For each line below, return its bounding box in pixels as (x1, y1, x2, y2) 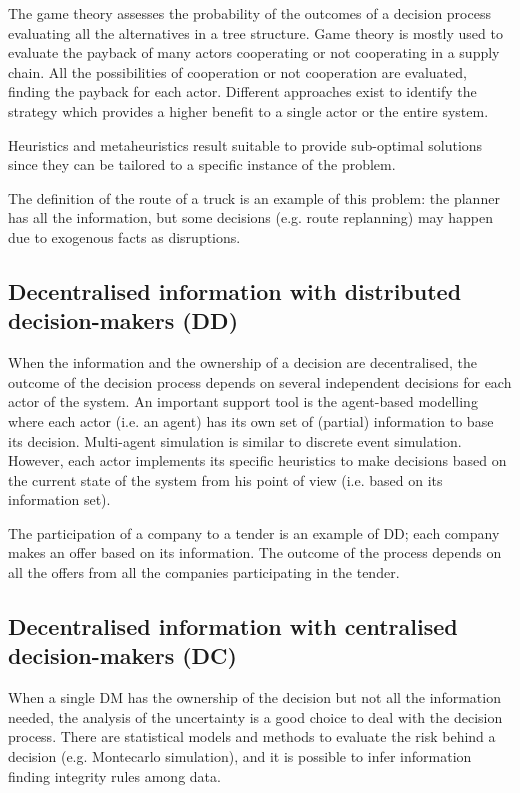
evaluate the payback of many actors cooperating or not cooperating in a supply (8, 42, 500, 63)
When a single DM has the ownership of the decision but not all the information (8, 687, 501, 708)
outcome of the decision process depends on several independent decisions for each (8, 371, 512, 392)
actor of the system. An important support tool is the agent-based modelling (8, 391, 478, 412)
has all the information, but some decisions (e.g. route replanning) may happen (8, 207, 494, 228)
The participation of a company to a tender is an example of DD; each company (8, 522, 500, 543)
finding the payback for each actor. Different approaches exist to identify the (8, 81, 477, 102)
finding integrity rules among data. (8, 765, 221, 786)
